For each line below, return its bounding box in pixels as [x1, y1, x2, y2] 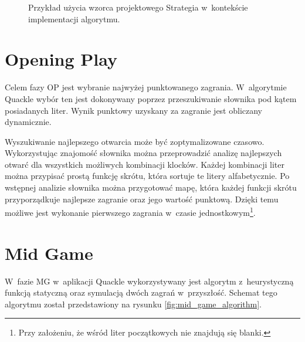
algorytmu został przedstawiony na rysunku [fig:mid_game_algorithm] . [5, 297, 262, 310]
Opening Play [5, 47, 117, 71]
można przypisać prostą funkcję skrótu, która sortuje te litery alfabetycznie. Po [5, 170, 290, 182]
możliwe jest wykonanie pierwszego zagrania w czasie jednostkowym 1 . [5, 205, 256, 218]
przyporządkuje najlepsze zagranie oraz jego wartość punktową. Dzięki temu [5, 192, 279, 205]
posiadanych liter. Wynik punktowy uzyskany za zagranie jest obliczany [5, 104, 263, 116]
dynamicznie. [5, 116, 52, 128]
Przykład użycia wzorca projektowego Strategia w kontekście [28, 1, 248, 13]
